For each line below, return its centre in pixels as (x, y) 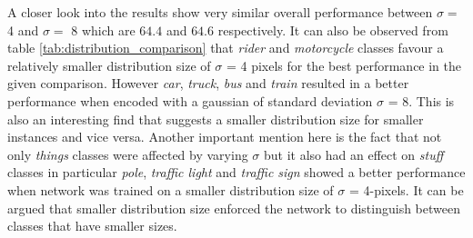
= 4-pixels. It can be (406, 189)
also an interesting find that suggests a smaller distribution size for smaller (216, 119)
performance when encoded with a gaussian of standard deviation (190, 100)
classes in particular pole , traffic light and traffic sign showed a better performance (236, 172)
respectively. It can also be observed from (333, 30)
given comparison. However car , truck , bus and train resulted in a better (208, 83)
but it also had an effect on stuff (354, 154)
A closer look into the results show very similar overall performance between (220, 12)
